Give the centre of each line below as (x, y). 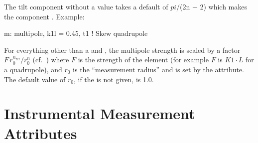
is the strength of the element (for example (143, 60)
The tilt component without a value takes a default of (86, 6)
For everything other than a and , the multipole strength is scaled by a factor (122, 50)
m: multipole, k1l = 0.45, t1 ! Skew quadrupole (76, 33)
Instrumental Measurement (100, 113)
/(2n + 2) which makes (212, 6)
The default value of (35, 79)
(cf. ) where (51, 60)
